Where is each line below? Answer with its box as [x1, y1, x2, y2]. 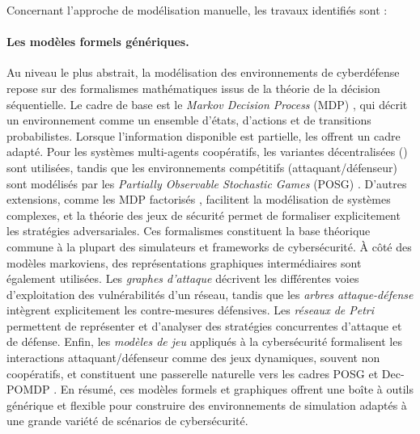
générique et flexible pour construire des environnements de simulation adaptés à [6, 396, 407, 413]
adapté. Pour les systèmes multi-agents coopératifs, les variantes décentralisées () [6, 143, 408, 160]
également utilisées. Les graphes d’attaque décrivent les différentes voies [6, 270, 359, 287]
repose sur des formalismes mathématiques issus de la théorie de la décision [6, 79, 380, 96]
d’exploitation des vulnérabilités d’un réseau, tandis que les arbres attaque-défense [6, 285, 414, 302]
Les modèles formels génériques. [6, 33, 189, 50]
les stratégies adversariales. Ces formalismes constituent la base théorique [6, 222, 371, 239]
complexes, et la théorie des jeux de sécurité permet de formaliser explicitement [6, 206, 401, 223]
